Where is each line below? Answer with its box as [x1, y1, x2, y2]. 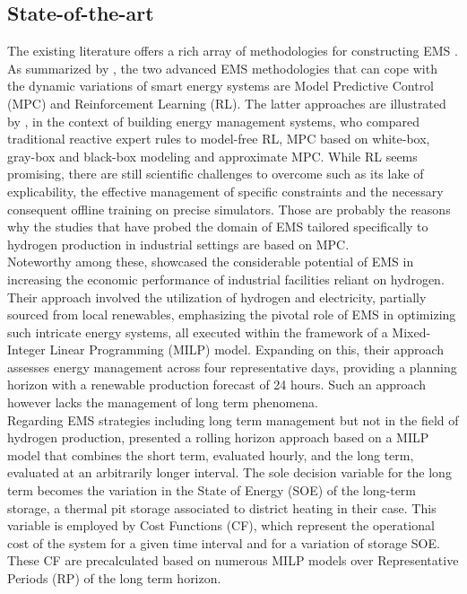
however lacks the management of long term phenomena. [7, 393, 319, 412]
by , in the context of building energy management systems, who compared [7, 111, 419, 130]
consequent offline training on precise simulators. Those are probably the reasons [7, 199, 451, 218]
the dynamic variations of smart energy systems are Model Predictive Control [7, 76, 435, 95]
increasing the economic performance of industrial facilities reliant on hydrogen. [7, 269, 445, 288]
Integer [7, 340, 46, 359]
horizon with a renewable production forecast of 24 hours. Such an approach [7, 375, 427, 394]
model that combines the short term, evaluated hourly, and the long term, [7, 445, 414, 464]
